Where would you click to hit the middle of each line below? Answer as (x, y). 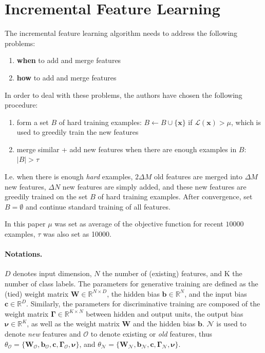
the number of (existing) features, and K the (172, 273)
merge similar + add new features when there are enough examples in (127, 149)
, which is (246, 122)
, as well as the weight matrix (73, 324)
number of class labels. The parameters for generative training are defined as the (131, 284)
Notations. (24, 254)
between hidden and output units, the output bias (165, 313)
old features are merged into (198, 176)
